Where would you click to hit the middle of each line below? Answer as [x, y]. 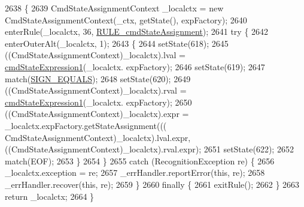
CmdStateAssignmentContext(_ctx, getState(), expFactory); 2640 [126, 19]
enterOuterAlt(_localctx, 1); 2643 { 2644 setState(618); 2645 [117, 43]
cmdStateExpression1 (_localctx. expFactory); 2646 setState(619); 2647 [135, 66]
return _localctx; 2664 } [50, 196]
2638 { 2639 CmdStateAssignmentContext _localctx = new [114, 8]
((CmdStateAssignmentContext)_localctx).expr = [97, 114]
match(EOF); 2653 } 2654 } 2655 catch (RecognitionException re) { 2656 [140, 160]
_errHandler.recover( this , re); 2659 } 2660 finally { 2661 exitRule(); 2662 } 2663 [152, 184]
